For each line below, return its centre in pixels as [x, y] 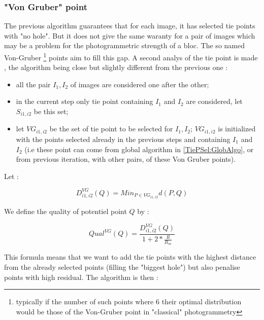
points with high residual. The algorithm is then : [81, 277]
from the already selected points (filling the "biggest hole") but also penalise [122, 266]
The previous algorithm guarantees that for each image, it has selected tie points [130, 26]
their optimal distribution [202, 301]
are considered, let [214, 101]
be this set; [51, 111]
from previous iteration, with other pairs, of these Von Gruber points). [126, 159]
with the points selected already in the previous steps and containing [123, 139]
